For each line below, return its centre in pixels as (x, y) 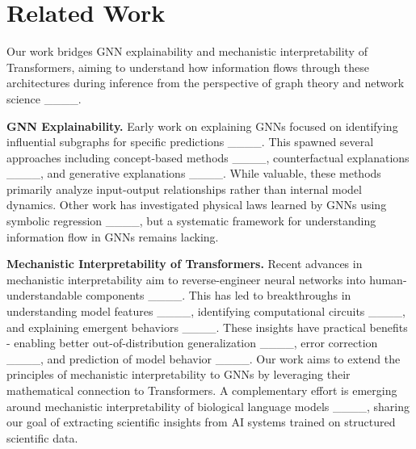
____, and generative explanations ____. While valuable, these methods (194, 173)
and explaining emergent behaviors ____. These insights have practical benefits (207, 327)
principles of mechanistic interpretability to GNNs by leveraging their (179, 374)
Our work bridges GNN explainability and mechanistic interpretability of (187, 51)
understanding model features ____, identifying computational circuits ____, (206, 311)
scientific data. (42, 437)
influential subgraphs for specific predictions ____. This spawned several (190, 142)
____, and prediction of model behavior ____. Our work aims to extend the (204, 358)
